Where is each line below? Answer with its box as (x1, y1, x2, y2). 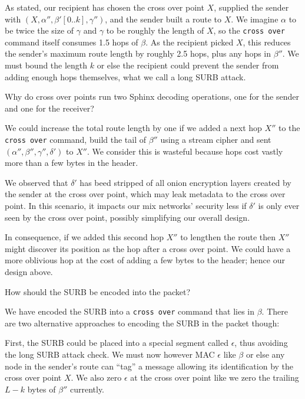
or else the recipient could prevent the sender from (97, 59, 279, 71)
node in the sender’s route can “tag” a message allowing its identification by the (5, 359, 294, 372)
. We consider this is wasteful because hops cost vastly (87, 145, 283, 157)
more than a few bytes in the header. (5, 156, 138, 169)
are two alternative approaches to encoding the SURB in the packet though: (5, 316, 280, 329)
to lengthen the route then (180, 231, 276, 243)
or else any (246, 348, 285, 361)
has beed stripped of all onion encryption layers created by (79, 176, 291, 188)
